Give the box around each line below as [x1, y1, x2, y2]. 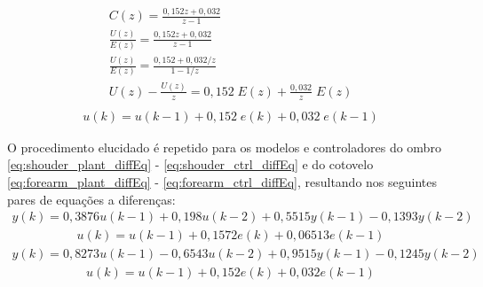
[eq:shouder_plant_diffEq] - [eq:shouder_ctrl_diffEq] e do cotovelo [7, 155, 374, 174]
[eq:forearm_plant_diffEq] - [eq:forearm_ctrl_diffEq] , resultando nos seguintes [7, 172, 438, 190]
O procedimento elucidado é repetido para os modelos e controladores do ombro [7, 137, 441, 156]
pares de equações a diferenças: [7, 190, 176, 208]
